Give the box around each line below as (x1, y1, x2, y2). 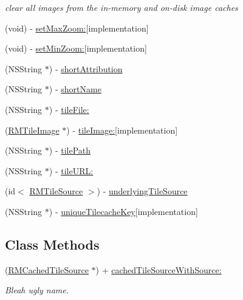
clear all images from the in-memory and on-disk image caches (5, 1, 238, 13)
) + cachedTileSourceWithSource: (95, 263, 222, 276)
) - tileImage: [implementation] (66, 123, 178, 136)
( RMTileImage (5, 123, 60, 136)
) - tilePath (49, 144, 91, 157)
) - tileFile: (49, 103, 89, 115)
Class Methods (5, 234, 100, 253)
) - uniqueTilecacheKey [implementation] (49, 205, 198, 217)
